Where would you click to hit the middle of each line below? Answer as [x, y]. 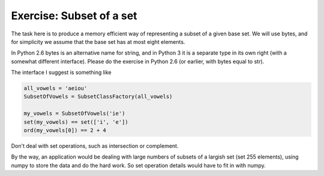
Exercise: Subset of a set [74, 16]
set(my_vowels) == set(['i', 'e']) [76, 122]
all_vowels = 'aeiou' [55, 88]
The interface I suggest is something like [61, 73]
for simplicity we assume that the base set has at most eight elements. [98, 41]
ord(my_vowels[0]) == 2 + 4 [65, 130]
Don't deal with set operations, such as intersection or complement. [95, 146]
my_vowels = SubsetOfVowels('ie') [74, 114]
